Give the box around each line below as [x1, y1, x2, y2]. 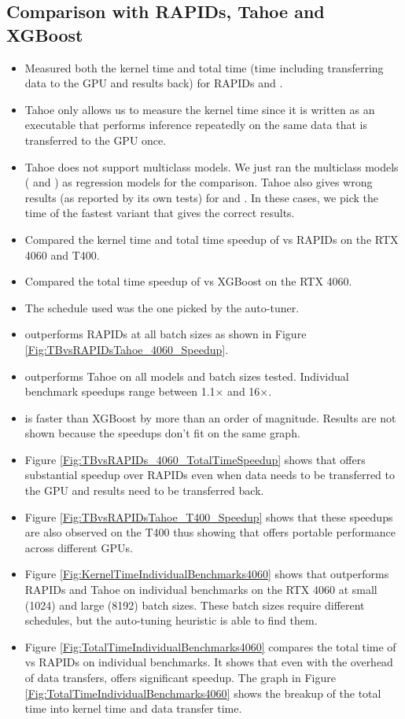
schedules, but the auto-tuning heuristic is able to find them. [24, 612, 318, 629]
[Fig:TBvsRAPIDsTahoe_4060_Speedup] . [24, 341, 229, 357]
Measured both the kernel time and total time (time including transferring [24, 59, 384, 76]
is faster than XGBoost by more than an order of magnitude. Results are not [24, 409, 396, 426]
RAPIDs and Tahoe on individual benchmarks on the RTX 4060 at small [24, 581, 377, 598]
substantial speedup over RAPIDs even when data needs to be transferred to [24, 466, 395, 483]
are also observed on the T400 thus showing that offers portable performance [24, 524, 396, 540]
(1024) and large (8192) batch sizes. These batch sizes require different [24, 596, 365, 613]
